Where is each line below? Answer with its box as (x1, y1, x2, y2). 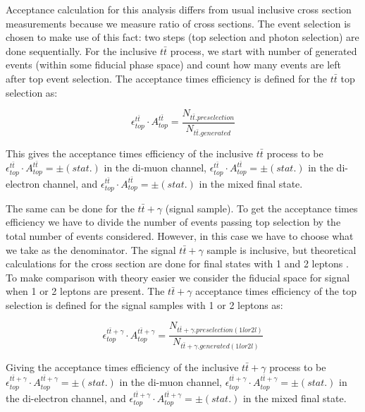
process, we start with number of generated (170, 43, 357, 58)
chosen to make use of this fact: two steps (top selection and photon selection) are (6, 30, 359, 44)
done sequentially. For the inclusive (6, 43, 157, 58)
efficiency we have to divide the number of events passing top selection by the (6, 214, 341, 229)
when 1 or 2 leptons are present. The (6, 284, 165, 298)
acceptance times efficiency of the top (195, 284, 357, 298)
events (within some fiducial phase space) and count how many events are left (6, 57, 341, 72)
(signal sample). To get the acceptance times (165, 200, 358, 215)
